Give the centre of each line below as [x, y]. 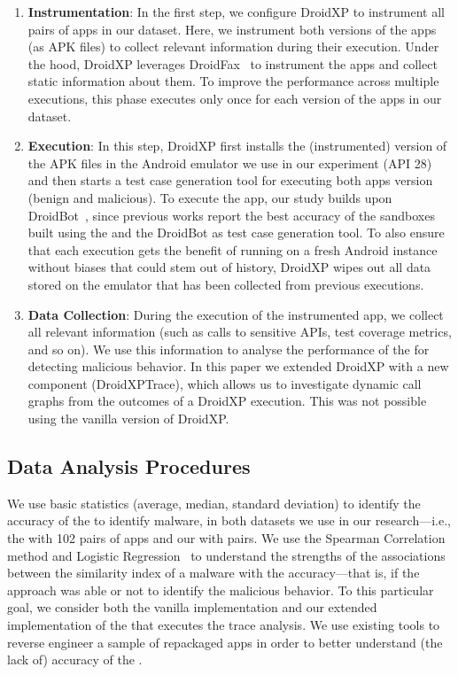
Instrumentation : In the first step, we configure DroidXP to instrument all [236, 12]
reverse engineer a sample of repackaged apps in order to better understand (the [225, 642]
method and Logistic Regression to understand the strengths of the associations [226, 555]
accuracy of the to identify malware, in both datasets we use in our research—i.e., [229, 520]
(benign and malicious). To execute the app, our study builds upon [210, 197]
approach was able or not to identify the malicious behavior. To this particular [221, 590]
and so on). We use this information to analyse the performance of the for [229, 349]
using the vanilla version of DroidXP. [128, 419]
